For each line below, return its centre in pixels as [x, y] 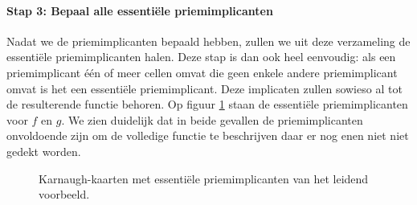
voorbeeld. [64, 194]
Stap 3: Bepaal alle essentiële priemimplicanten [140, 10]
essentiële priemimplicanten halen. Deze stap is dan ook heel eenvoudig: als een [201, 57]
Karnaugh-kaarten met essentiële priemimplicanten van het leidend [204, 178]
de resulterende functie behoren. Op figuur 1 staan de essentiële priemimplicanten [207, 104]
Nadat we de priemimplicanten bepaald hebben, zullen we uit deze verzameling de [208, 41]
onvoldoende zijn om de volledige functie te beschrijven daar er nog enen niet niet [208, 135]
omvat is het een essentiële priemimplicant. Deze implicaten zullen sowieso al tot [204, 88]
